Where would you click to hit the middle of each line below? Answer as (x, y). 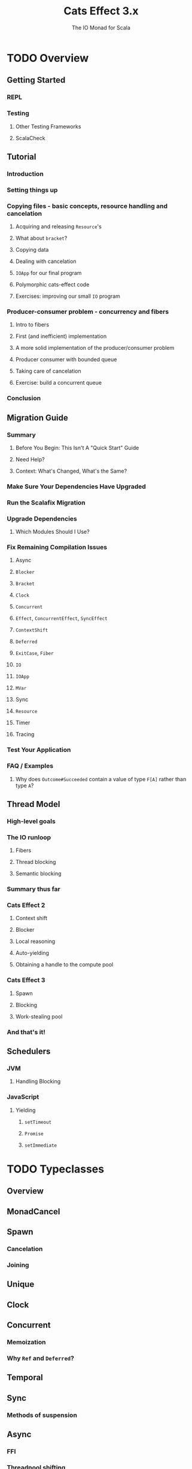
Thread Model (33, 804)
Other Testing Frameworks (48, 126)
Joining (18, 1265)
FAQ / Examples (30, 766)
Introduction (25, 174)
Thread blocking (36, 862)
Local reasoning (35, 941)
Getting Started (36, 80)
